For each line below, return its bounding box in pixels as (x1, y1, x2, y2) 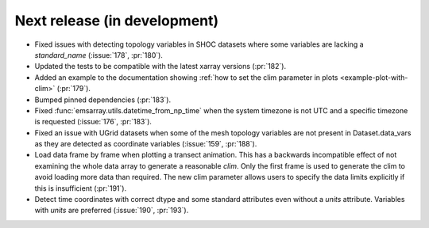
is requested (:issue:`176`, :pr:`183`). (34, 117, 153, 127)
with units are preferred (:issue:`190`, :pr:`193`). (34, 206, 189, 215)
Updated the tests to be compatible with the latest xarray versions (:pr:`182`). (34, 62, 286, 71)
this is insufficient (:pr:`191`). (34, 183, 127, 193)
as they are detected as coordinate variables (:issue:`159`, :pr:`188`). (34, 139, 257, 149)
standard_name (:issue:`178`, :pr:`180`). (34, 50, 163, 59)
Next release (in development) (14, 12, 219, 29)
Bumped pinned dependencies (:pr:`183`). (34, 95, 171, 104)
